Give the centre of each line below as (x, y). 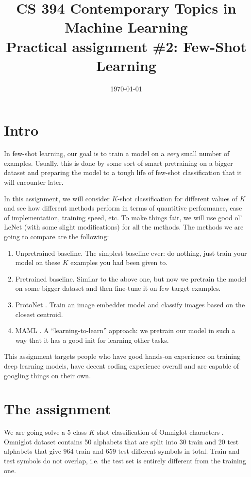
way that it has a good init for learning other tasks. (92, 340)
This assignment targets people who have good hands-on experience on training (122, 356)
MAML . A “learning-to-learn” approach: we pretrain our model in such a (125, 330)
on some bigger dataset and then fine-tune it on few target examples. (118, 288)
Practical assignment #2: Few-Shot (126, 46)
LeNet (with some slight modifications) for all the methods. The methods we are (124, 227)
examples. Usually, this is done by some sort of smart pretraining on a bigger (118, 163)
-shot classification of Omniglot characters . (159, 432)
